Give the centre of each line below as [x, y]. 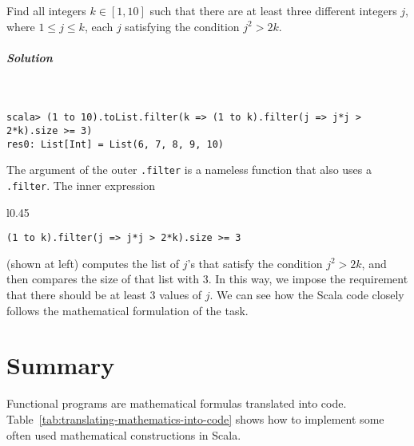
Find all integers [46, 10]
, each [99, 26]
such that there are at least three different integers [273, 10]
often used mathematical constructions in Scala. [124, 434]
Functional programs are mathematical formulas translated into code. [177, 403]
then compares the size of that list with [103, 279]
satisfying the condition [182, 26]
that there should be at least [76, 295]
